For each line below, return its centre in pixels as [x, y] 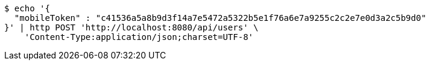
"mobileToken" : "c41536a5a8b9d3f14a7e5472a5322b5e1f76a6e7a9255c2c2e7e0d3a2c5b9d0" [220, 18]
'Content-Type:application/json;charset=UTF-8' [139, 37]
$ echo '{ [27, 8]
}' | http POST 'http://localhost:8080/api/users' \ [131, 27]
